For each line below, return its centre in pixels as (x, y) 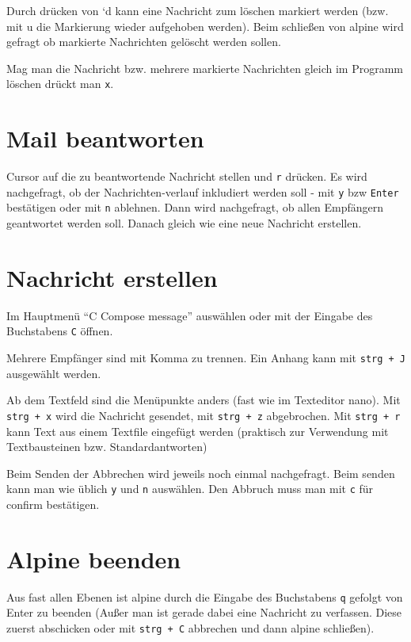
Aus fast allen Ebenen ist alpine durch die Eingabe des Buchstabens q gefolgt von (205, 596)
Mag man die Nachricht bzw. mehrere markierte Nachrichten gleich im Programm (205, 68)
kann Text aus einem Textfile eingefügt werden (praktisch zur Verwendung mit (198, 431)
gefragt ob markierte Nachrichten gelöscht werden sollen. (144, 42)
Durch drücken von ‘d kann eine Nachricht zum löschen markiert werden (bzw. (198, 10)
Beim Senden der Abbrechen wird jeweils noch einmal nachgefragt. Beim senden (201, 473)
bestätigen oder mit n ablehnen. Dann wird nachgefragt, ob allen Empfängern (195, 207)
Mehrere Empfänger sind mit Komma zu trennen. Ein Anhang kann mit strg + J (206, 358)
